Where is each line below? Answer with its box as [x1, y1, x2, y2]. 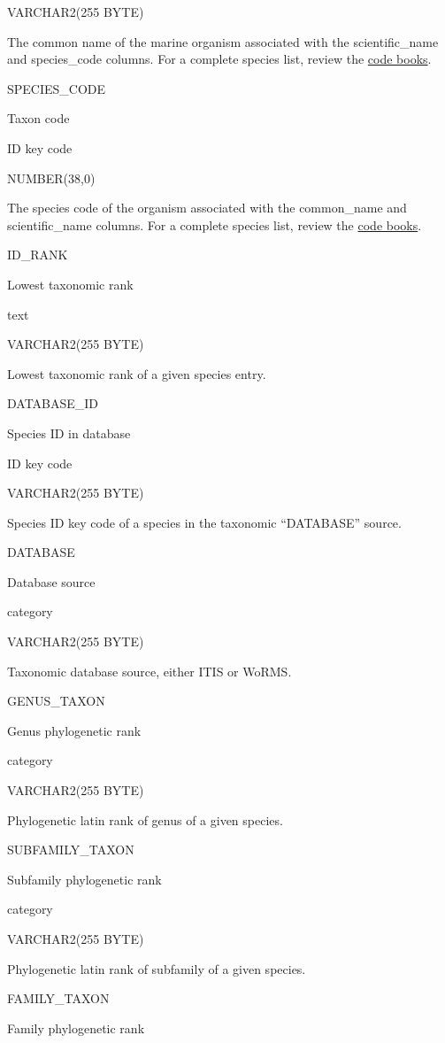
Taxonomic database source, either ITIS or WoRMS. [7, 661, 292, 680]
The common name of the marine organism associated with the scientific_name [7, 32, 439, 50]
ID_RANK [7, 245, 68, 264]
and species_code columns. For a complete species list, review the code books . [7, 50, 432, 68]
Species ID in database [7, 423, 131, 442]
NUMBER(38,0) [7, 168, 96, 187]
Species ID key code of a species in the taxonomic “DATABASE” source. [7, 513, 402, 531]
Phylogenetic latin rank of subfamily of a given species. [7, 959, 306, 977]
